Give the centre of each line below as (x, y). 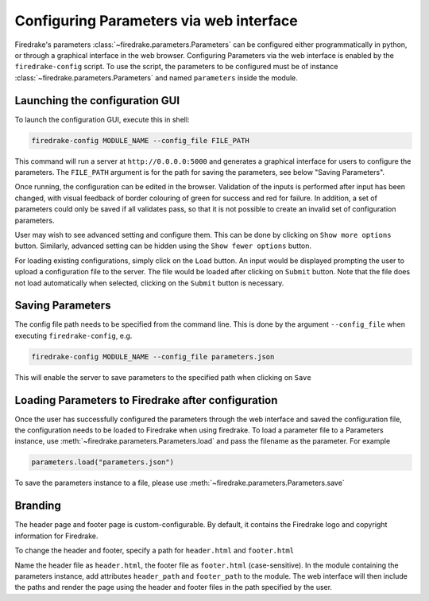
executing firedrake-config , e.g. (73, 335)
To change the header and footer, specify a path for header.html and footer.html (154, 551)
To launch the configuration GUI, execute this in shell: (102, 119)
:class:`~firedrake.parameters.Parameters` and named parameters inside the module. (156, 78)
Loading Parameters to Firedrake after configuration (146, 400)
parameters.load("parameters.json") (103, 462)
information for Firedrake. (56, 536)
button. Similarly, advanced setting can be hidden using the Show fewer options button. (163, 246)
